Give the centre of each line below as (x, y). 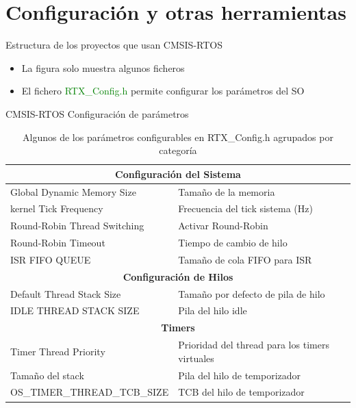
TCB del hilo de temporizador (241, 392)
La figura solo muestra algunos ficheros (103, 67)
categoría (178, 150)
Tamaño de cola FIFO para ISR (245, 259)
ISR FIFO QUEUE (51, 259)
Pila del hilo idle (213, 310)
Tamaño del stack (47, 375)
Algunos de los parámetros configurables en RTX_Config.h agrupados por (178, 137)
